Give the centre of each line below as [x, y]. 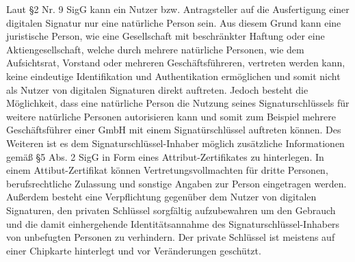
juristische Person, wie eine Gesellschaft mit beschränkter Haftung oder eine [166, 36]
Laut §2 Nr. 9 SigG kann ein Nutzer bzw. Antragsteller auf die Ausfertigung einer [178, 9]
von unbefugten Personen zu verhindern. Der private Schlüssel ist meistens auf [171, 237]
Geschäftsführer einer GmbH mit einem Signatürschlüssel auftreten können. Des [174, 130]
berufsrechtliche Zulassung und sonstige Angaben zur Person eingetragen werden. [176, 183]
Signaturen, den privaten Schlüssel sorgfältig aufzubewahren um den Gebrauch [171, 210]
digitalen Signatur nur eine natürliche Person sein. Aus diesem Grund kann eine [174, 22]
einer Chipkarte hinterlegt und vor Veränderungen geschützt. [134, 250]
